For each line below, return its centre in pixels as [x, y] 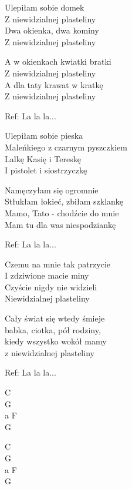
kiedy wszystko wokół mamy [56, 341]
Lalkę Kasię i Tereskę [43, 158]
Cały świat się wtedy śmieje [55, 318]
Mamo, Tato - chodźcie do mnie [62, 212]
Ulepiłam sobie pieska [44, 135]
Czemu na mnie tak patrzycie [58, 264]
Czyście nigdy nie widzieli [51, 287]
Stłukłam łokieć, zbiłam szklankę [64, 201]
